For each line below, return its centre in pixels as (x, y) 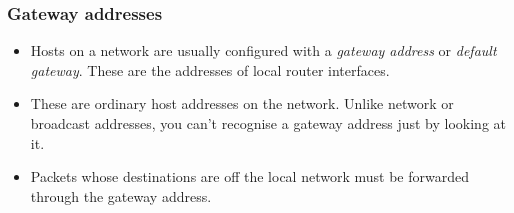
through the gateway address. (121, 195)
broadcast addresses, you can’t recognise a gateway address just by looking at (268, 123)
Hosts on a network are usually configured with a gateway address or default (263, 50)
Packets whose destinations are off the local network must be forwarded (249, 176)
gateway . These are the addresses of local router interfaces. (210, 69)
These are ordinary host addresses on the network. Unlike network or (242, 103)
